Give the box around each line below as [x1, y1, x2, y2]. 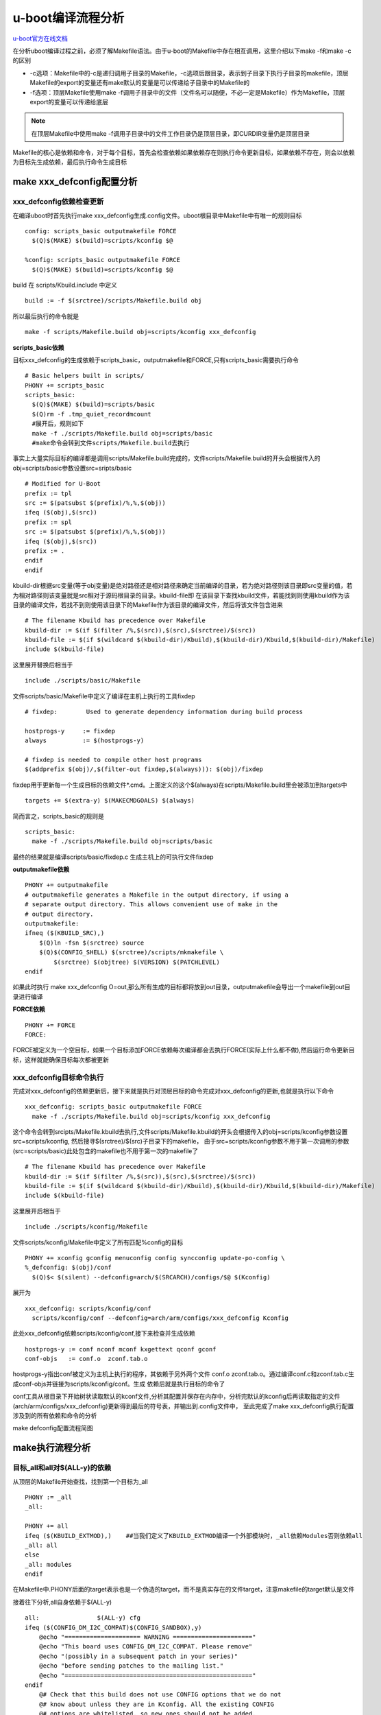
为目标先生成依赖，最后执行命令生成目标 [12, 158, 127, 166]
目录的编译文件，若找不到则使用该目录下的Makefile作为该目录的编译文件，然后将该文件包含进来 [12, 600, 284, 608]
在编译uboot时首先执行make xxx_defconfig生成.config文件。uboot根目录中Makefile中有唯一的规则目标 [12, 211, 302, 220]
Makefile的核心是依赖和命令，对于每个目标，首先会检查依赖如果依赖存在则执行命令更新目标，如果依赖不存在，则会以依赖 [12, 148, 356, 157]
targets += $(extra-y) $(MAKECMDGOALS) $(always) [25, 796, 195, 805]
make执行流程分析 [12, 1442, 91, 1454]
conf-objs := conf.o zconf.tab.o [25, 1355, 148, 1363]
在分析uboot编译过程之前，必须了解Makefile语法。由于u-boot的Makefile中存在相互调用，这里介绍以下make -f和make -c [12, 47, 352, 55]
